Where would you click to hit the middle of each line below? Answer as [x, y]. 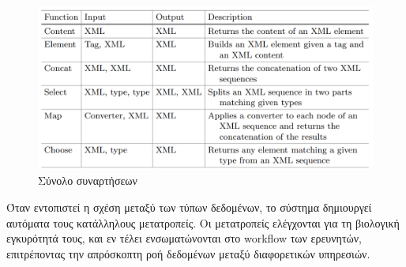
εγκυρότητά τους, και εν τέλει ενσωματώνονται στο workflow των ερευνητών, [184, 238]
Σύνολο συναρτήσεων [88, 181]
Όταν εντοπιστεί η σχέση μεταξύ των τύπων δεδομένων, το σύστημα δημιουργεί [189, 207]
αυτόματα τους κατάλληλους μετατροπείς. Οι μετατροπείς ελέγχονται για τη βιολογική [203, 222]
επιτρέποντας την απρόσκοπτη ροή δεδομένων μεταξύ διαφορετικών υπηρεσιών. [188, 253]
